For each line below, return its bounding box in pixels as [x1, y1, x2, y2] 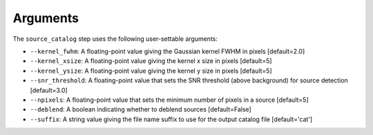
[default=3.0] [30, 86, 68, 94]
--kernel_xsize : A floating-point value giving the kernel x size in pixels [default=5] [30, 57, 272, 65]
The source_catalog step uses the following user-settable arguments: [12, 35, 218, 43]
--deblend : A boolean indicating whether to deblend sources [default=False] [30, 105, 251, 114]
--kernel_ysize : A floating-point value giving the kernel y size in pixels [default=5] [30, 66, 272, 75]
